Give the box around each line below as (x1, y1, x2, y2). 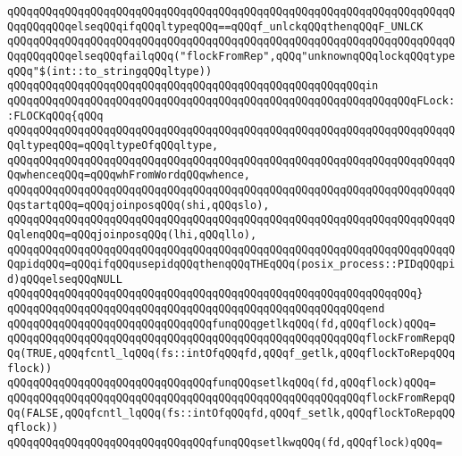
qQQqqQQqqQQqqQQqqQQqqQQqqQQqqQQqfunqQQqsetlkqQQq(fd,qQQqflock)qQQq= (7, 377, 436, 390)
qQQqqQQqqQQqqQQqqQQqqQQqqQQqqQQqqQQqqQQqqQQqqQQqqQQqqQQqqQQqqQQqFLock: (7, 94, 456, 107)
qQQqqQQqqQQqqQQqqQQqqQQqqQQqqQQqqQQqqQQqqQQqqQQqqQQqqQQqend (7, 303, 385, 316)
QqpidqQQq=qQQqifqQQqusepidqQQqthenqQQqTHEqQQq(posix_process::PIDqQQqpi (7, 258, 456, 271)
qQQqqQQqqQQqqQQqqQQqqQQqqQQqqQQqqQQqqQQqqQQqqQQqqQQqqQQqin (7, 79, 379, 93)
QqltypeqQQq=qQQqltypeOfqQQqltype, (7, 138, 219, 152)
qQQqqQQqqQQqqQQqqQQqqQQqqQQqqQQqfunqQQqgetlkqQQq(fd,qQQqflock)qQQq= (7, 317, 436, 330)
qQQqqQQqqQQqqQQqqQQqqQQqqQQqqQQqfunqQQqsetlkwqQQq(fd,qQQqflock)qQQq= (7, 436, 442, 450)
